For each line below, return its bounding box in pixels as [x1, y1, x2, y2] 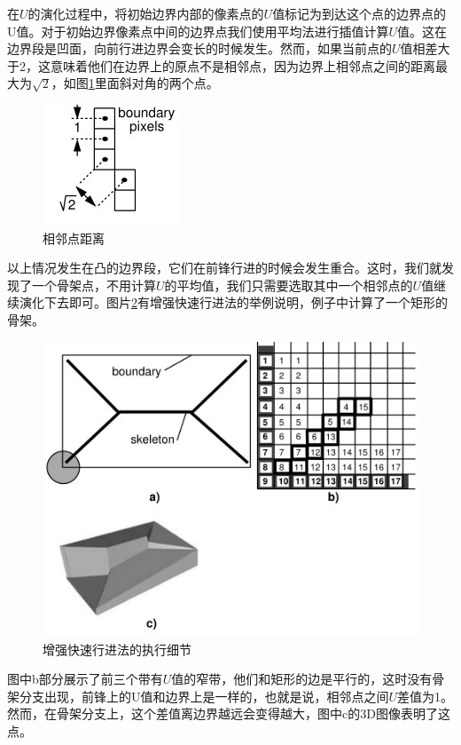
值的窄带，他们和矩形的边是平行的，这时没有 [171, 670, 433, 688]
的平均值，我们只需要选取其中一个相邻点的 [164, 275, 413, 294]
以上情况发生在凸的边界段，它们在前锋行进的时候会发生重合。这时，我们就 [7, 258, 441, 277]
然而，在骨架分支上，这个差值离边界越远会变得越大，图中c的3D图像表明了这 [7, 704, 450, 723]
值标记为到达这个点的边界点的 [272, 4, 447, 22]
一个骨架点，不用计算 [31, 275, 156, 294]
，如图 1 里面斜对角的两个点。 [51, 74, 219, 92]
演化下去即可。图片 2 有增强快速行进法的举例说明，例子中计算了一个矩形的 [19, 293, 448, 312]
